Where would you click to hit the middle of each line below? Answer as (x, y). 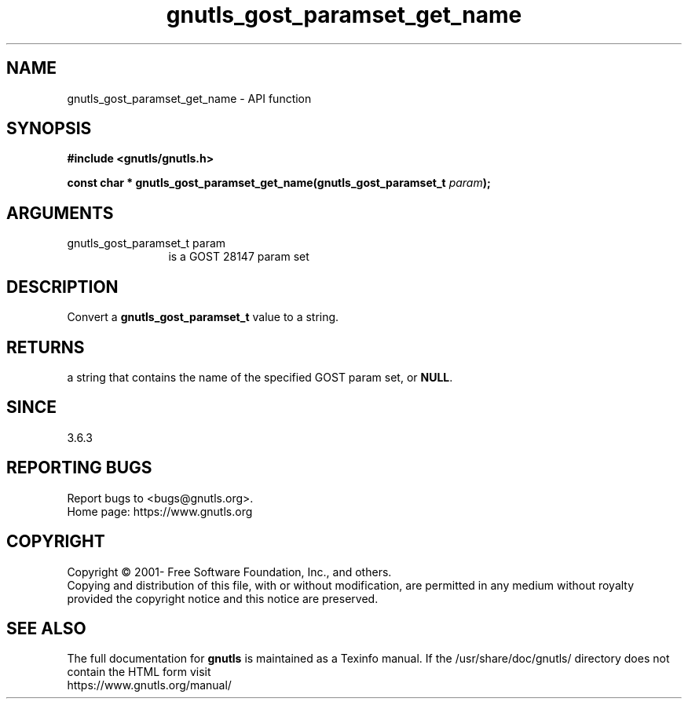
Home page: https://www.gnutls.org (160, 511)
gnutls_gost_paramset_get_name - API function (189, 98)
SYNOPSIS (49, 129)
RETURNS (46, 347)
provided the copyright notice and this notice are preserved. (223, 598)
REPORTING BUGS (79, 468)
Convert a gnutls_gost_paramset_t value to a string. (203, 317)
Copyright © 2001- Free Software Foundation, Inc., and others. (229, 572)
